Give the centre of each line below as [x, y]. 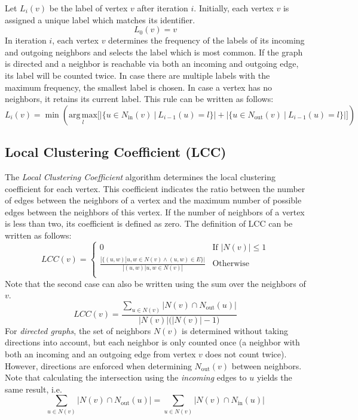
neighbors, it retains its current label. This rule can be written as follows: [139, 99]
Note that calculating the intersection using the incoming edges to [126, 377]
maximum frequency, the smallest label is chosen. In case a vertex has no [138, 87]
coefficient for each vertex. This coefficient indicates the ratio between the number [155, 188]
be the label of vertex [88, 8]
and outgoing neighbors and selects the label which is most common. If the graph [154, 52]
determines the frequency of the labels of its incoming [206, 40]
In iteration [26, 40]
